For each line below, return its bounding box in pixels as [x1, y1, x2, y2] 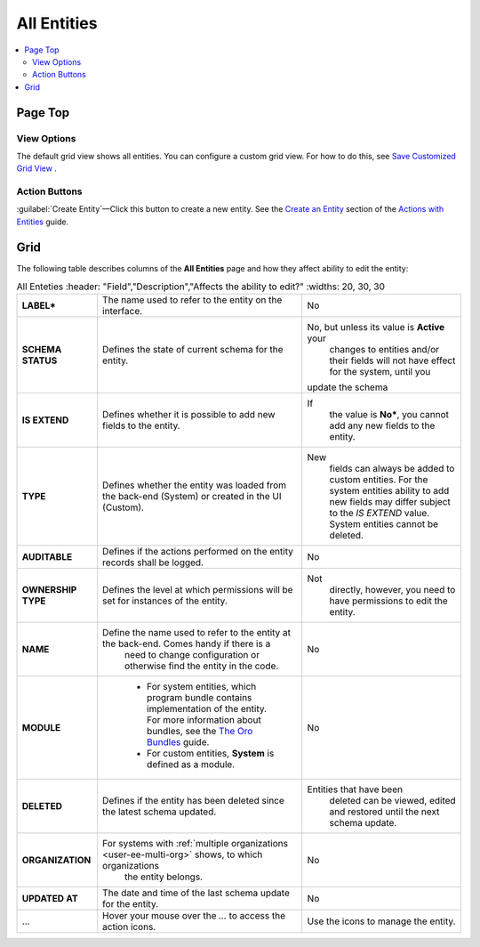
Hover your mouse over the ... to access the [102, 910, 286, 922]
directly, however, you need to [329, 584, 456, 596]
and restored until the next [329, 805, 440, 818]
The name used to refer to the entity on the [102, 294, 283, 306]
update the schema [307, 381, 388, 393]
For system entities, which [147, 681, 257, 693]
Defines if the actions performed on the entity [102, 546, 293, 558]
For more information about [147, 714, 261, 726]
